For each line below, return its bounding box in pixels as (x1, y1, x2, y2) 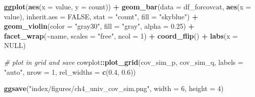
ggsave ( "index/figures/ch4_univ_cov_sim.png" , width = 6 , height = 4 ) (4, 83, 224, 94)
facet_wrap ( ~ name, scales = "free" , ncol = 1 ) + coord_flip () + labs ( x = (4, 30, 238, 41)
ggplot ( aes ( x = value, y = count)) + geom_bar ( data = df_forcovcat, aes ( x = (4, 1, 251, 11)
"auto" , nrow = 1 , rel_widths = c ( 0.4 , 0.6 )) (4, 66, 136, 77)
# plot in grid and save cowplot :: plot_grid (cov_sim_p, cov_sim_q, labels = (4, 56, 244, 67)
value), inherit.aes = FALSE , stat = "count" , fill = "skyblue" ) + (4, 11, 198, 21)
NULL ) (4, 40, 26, 50)
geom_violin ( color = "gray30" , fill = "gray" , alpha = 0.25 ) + (4, 21, 195, 31)
